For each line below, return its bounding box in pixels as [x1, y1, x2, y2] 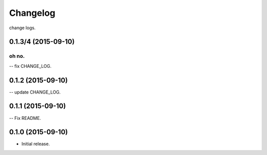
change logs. [9, 25, 36, 31]
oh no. [9, 52, 25, 59]
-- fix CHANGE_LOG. [9, 63, 52, 69]
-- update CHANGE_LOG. [9, 89, 61, 95]
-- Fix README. [9, 115, 42, 121]
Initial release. [21, 141, 50, 147]
